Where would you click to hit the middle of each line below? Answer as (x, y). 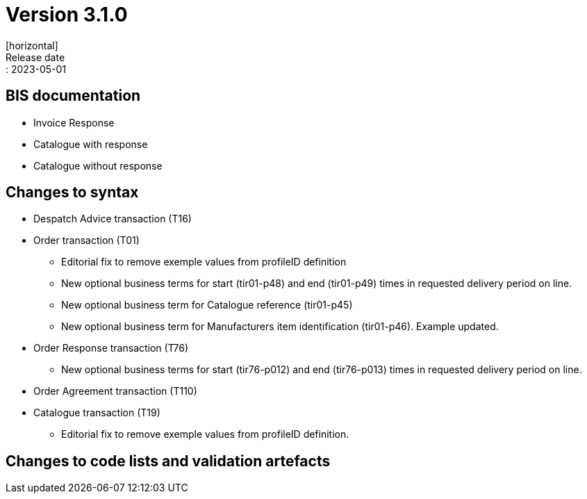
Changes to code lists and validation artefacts (168, 461)
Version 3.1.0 (67, 15)
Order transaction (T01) (86, 240)
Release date (35, 57)
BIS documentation (73, 96)
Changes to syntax (72, 193)
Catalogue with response (91, 144)
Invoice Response (74, 122)
